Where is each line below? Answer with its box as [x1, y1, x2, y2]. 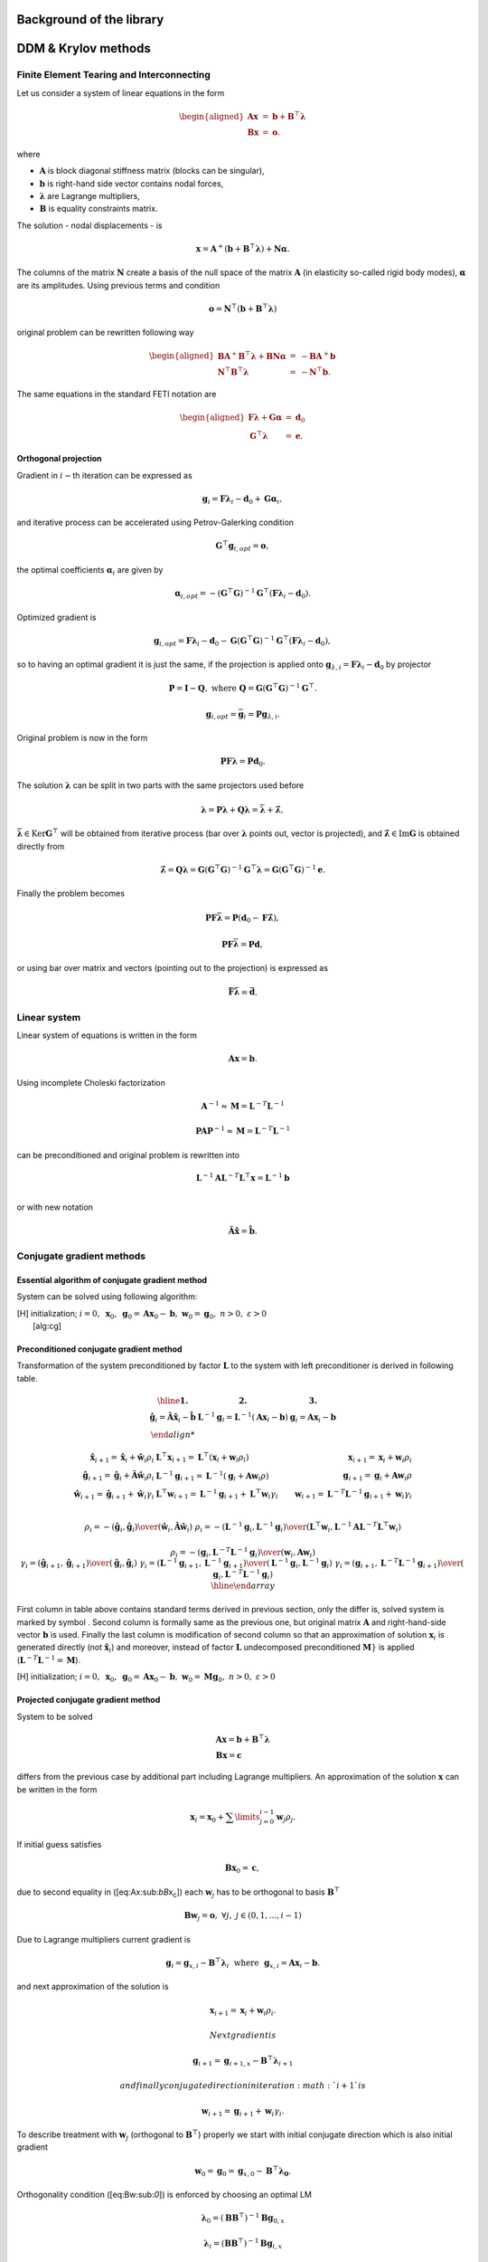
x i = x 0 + [190, 1811, 225, 1824]
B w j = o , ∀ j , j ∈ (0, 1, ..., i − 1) [183, 1910, 303, 1923]
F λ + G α [248, 413, 283, 423]
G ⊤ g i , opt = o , [215, 539, 269, 554]
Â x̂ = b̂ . [228, 1226, 258, 1236]
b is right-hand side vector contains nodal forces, [39, 177, 224, 189]
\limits [234, 1811, 260, 1822]
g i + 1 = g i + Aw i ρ [343, 1470, 413, 1483]
